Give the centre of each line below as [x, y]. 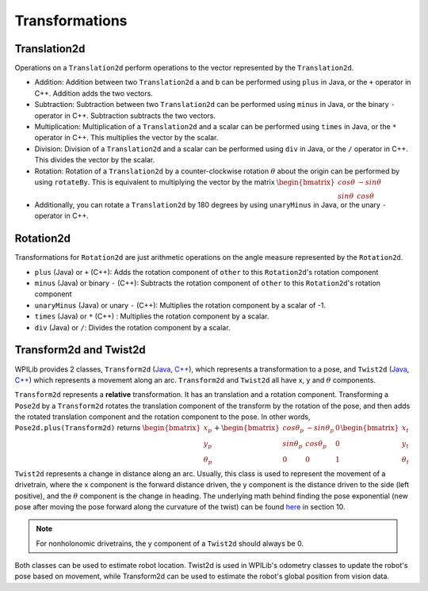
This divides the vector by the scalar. [95, 160]
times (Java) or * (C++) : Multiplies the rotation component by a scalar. [152, 316]
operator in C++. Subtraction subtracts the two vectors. [125, 116]
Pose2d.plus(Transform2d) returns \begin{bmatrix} [108, 428]
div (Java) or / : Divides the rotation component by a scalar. [132, 327]
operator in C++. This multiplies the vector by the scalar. [126, 138]
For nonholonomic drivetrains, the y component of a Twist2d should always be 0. [170, 543]
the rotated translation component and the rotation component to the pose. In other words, [162, 417]
